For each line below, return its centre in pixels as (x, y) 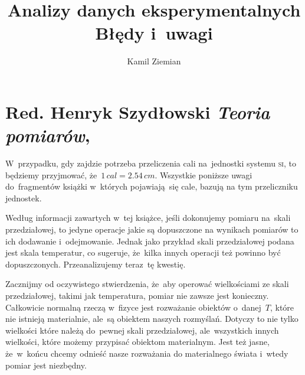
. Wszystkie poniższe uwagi (204, 175)
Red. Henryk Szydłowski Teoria (138, 112)
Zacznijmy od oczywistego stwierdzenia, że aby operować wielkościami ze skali (147, 284)
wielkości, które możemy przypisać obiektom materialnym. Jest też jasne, (137, 342)
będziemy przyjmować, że (51, 175)
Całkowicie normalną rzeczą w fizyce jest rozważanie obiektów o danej (133, 307)
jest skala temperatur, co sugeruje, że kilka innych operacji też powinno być (143, 252)
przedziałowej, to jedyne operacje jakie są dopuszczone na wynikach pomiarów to (152, 229)
